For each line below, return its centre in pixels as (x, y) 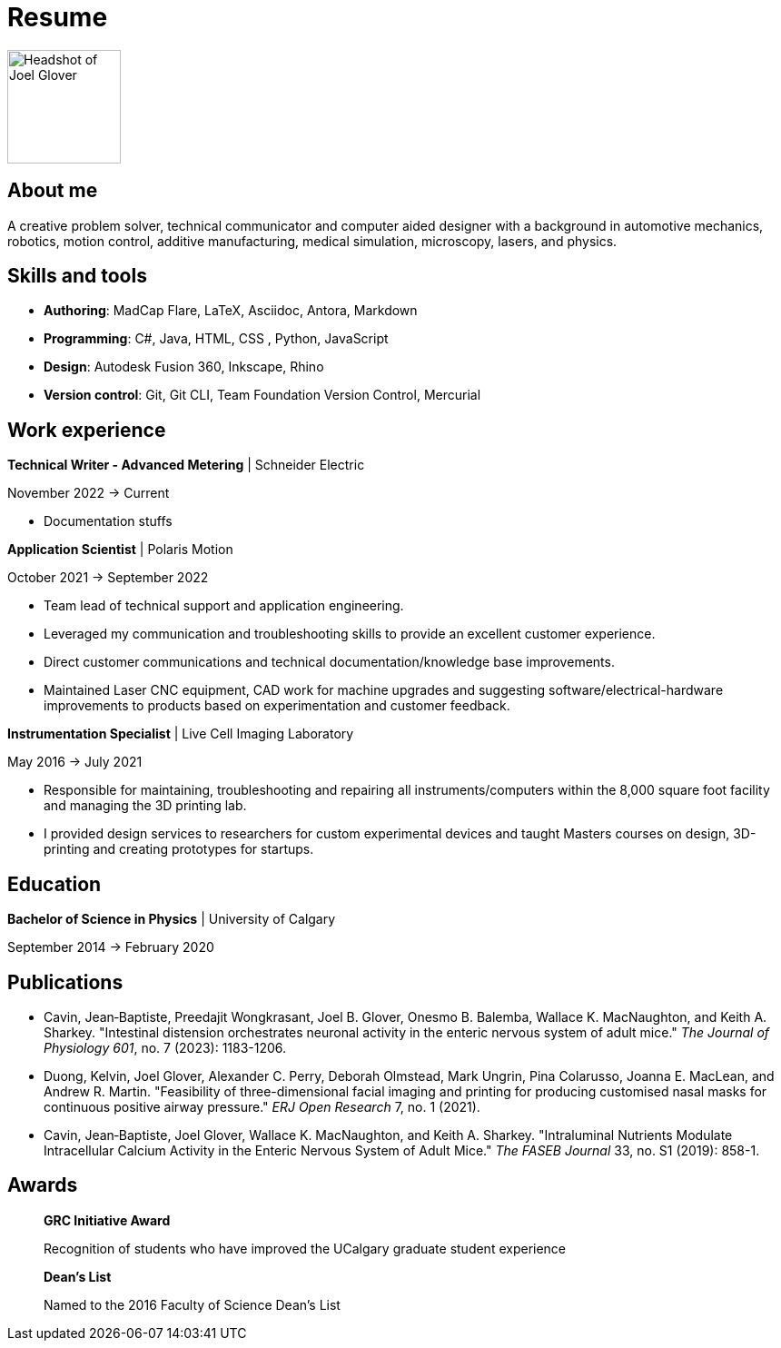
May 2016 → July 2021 (75, 762)
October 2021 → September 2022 (108, 578)
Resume (58, 17)
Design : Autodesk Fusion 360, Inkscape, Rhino (184, 367)
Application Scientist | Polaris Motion (120, 550)
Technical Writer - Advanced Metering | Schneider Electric (186, 465)
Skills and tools (77, 276)
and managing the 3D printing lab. (145, 806)
